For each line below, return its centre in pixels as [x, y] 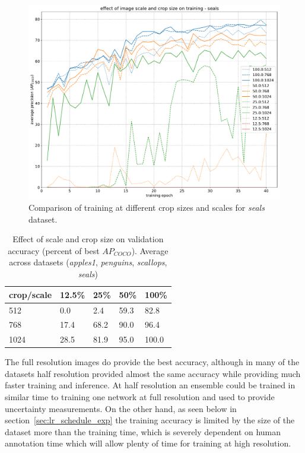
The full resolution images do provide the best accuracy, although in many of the [152, 362]
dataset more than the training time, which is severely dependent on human [143, 431]
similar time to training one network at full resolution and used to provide [140, 397]
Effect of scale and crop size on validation [88, 239]
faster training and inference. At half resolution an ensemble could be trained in [150, 385]
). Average [150, 250]
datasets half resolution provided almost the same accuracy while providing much [153, 373]
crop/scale [31, 294]
